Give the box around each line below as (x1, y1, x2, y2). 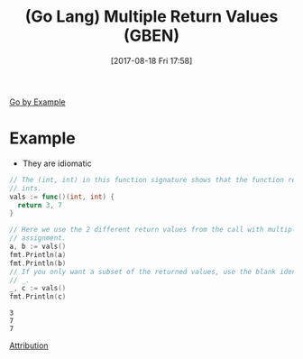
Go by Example (9, 97, 66, 107)
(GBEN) (123, 25, 180, 46)
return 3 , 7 (17, 200, 63, 209)
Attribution (9, 340, 49, 351)
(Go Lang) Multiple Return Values (24, 6, 279, 27)
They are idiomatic (22, 158, 92, 169)
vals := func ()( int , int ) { (9, 192, 115, 201)
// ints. (9, 183, 42, 193)
